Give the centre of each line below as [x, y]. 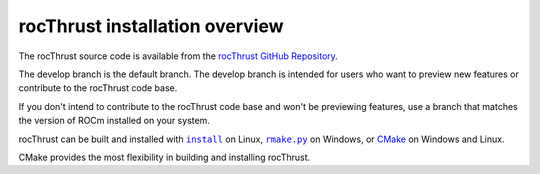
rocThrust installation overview [151, 26]
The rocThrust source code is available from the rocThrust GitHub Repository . [178, 56]
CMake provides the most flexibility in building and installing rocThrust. [164, 157]
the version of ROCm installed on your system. [114, 121]
